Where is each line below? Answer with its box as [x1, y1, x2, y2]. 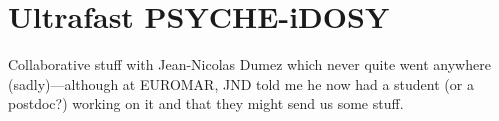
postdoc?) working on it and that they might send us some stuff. [8, 93, 404, 114]
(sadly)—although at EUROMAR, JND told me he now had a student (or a [8, 73, 474, 94]
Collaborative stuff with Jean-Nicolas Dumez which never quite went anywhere [8, 54, 491, 75]
